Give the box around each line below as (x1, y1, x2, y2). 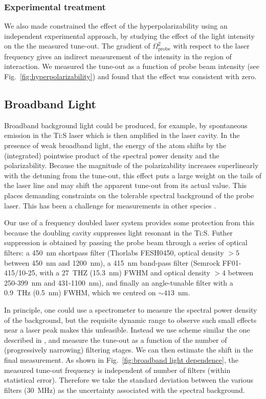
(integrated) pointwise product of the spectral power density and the (4, 150, 219, 160)
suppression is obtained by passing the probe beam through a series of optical (4, 237, 248, 248)
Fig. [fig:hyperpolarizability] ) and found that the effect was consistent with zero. (4, 71, 257, 82)
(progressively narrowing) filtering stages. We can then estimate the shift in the (4, 344, 253, 355)
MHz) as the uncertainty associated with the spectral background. (37, 384, 245, 395)
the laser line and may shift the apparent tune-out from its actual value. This (4, 180, 247, 191)
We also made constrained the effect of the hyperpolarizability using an (4, 20, 228, 31)
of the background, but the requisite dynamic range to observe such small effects (4, 314, 257, 325)
